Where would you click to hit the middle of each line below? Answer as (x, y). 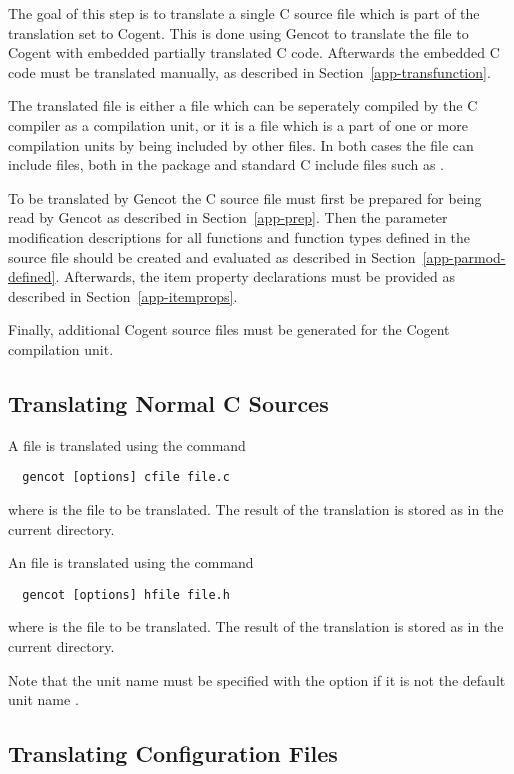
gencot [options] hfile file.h (126, 594)
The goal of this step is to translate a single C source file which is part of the (244, 13)
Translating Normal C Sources (168, 402)
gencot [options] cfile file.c (126, 477)
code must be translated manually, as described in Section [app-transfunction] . (249, 71)
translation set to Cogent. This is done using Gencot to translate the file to (238, 32)
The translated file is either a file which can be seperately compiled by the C (243, 105)
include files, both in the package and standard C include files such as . (226, 164)
